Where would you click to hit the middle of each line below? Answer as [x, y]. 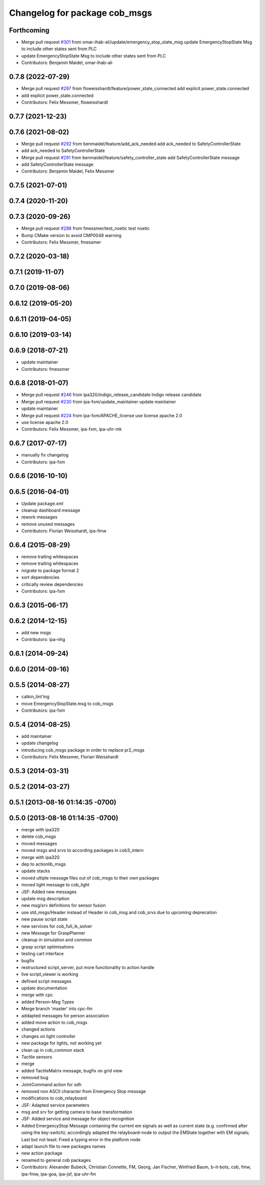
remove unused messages [48, 524]
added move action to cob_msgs [54, 1023]
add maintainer [37, 736]
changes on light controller [49, 1036]
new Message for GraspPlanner [53, 933]
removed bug [35, 1078]
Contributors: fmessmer [45, 369]
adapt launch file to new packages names [63, 1147]
